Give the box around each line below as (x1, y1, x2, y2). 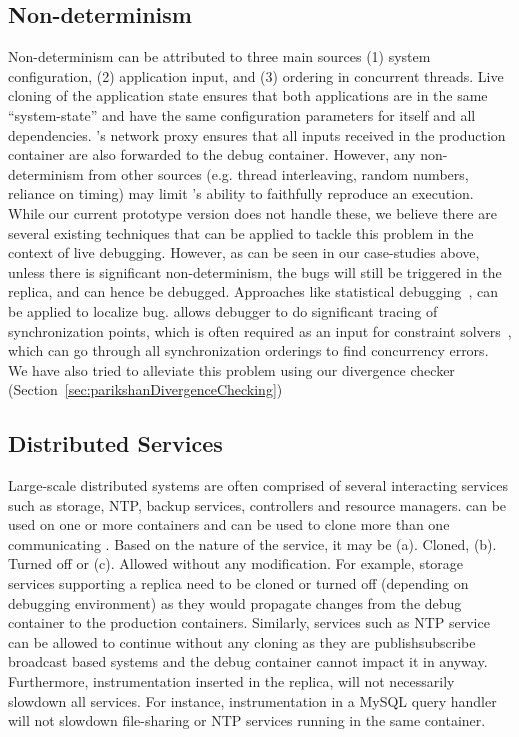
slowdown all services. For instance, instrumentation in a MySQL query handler (8, 690, 497, 711)
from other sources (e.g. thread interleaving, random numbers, (88, 163, 469, 184)
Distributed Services (8, 428, 223, 459)
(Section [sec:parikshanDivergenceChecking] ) (8, 379, 283, 400)
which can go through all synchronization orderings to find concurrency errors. (8, 340, 489, 361)
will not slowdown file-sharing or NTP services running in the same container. (8, 710, 486, 731)
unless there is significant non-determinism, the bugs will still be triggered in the (8, 261, 502, 282)
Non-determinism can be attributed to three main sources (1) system (8, 46, 431, 67)
